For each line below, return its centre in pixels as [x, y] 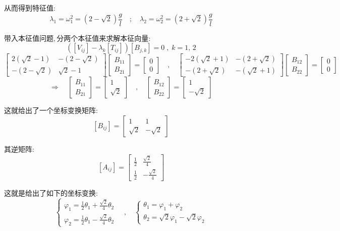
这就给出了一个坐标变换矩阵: [51, 110]
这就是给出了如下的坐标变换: [51, 192]
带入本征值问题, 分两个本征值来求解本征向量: [77, 38]
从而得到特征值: [30, 8]
